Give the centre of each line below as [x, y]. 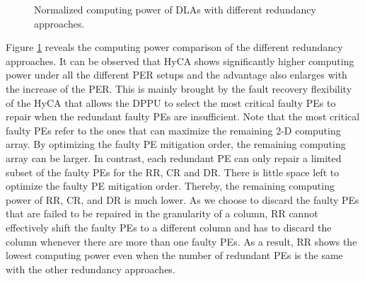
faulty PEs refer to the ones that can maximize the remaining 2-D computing [173, 130]
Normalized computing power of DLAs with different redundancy [175, 9]
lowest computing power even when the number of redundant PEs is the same [174, 255]
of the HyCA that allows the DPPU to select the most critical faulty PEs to [171, 102]
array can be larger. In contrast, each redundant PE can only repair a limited [174, 157]
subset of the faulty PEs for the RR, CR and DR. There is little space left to [173, 172]
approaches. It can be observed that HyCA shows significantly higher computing [180, 61]
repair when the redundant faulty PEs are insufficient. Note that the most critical [183, 116]
